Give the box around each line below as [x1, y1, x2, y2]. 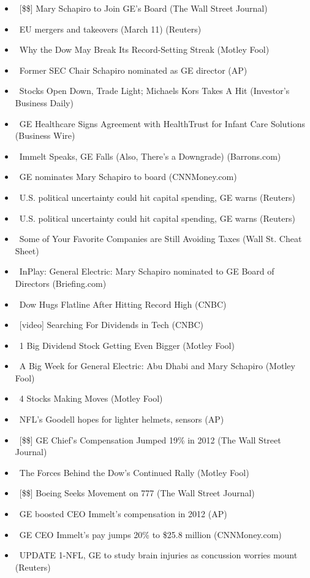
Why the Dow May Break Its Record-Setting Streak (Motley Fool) [19, 43, 270, 56]
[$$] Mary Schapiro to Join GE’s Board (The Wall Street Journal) [19, 2, 268, 14]
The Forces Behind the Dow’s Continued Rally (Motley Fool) [19, 466, 249, 478]
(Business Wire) [15, 129, 75, 142]
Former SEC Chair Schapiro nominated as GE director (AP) [19, 63, 248, 76]
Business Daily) [15, 96, 74, 109]
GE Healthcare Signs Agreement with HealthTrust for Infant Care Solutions [19, 117, 306, 130]
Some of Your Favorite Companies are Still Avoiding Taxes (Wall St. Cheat [19, 232, 302, 245]
